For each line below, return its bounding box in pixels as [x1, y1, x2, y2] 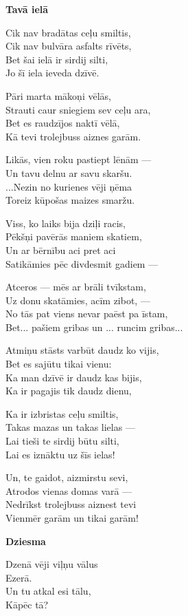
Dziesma [5, 533, 46, 548]
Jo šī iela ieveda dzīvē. [5, 65, 99, 80]
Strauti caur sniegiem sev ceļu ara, [5, 102, 151, 116]
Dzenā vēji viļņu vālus [5, 557, 98, 571]
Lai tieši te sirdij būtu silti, [5, 434, 119, 448]
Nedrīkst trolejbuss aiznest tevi [5, 497, 137, 511]
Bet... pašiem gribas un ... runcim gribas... [5, 319, 183, 334]
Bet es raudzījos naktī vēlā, [5, 116, 120, 130]
